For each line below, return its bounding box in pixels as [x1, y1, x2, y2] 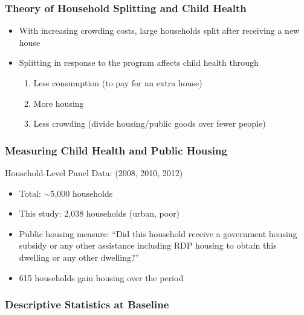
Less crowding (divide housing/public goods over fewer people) [33, 117, 266, 130]
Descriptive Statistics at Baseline [5, 297, 169, 312]
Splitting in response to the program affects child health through [19, 56, 259, 69]
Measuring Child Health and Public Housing [5, 142, 227, 157]
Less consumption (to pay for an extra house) [33, 77, 202, 89]
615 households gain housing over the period [19, 271, 184, 284]
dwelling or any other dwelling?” [19, 250, 140, 263]
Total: [19, 186, 41, 199]
